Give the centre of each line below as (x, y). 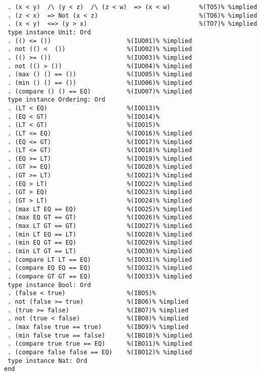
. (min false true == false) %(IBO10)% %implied (100, 335)
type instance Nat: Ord (47, 361)
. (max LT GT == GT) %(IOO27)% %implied (100, 226)
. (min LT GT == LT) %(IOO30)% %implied (100, 251)
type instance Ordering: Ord (57, 100)
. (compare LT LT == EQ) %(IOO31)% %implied (100, 260)
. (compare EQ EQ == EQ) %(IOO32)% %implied (100, 268)
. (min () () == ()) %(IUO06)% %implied (100, 83)
